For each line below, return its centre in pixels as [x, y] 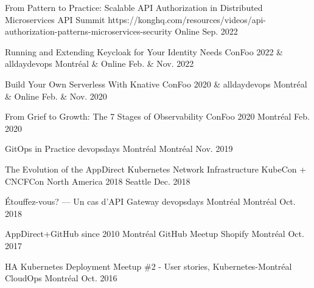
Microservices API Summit [55, 19]
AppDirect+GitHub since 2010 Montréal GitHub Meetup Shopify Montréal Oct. [155, 234]
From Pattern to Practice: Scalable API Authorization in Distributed [134, 7]
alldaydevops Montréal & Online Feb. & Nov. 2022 [99, 63]
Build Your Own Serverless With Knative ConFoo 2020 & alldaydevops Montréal [156, 84]
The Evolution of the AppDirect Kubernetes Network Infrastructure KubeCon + [156, 169]
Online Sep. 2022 [206, 31]
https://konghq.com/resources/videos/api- [187, 19]
